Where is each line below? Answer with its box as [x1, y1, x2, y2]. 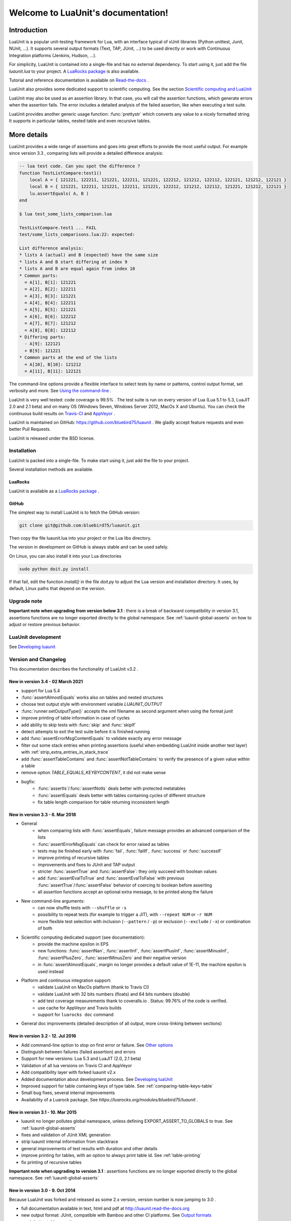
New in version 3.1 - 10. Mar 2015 [9, 1109, 77, 1115]
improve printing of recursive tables [38, 855, 110, 861]
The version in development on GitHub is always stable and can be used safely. [9, 544, 169, 550]
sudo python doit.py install [19, 566, 89, 571]
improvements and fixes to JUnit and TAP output [38, 862, 135, 867]
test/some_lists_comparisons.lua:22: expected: [19, 232, 135, 237]
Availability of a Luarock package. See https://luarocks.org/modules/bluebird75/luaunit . [21, 1096, 198, 1102]
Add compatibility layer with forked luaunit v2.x [21, 1070, 116, 1075]
